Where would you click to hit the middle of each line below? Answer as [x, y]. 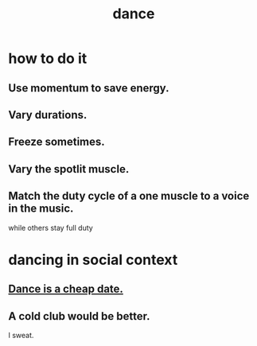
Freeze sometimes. [56, 142]
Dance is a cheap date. [66, 289]
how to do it [48, 58]
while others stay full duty [51, 227]
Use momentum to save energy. [89, 88]
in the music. [41, 209]
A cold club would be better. [79, 316]
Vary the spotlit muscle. [69, 169]
